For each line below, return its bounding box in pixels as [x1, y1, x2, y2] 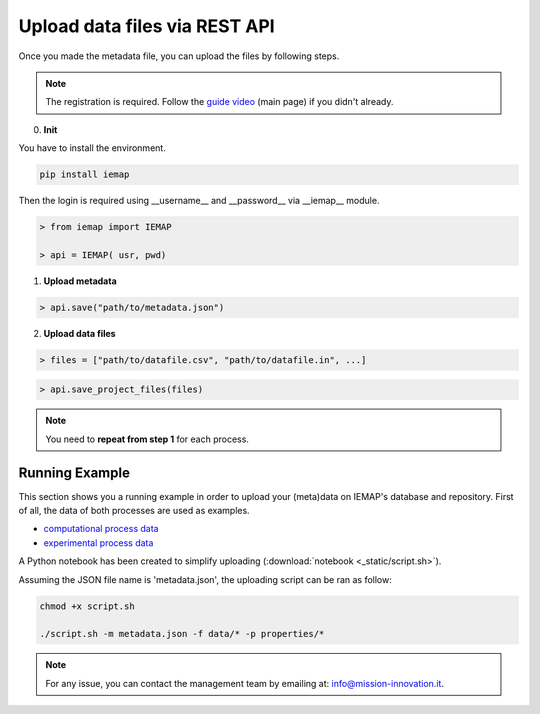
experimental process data [43, 536, 154, 549]
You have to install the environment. [18, 142, 167, 154]
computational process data [43, 523, 159, 535]
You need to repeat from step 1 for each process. [45, 433, 250, 445]
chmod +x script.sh [39, 600, 135, 612]
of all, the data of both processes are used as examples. [18, 505, 250, 517]
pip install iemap [39, 169, 130, 180]
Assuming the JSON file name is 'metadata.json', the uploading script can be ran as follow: [18, 573, 392, 585]
